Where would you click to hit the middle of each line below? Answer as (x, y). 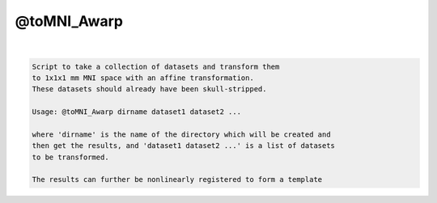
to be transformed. (70, 157)
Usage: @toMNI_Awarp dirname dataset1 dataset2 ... (137, 112)
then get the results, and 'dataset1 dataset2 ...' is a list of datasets (184, 146)
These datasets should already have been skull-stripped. (149, 89)
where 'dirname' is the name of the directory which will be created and (181, 134)
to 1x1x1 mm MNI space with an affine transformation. (143, 78)
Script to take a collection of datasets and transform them (156, 66)
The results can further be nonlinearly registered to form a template (177, 180)
